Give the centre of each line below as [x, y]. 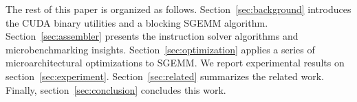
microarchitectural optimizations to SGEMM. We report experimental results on [175, 63]
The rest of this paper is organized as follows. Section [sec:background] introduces [178, 9]
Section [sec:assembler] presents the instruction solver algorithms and [152, 36]
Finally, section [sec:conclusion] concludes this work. [116, 89]
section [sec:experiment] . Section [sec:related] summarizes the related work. [165, 76]
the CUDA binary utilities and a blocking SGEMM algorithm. [137, 22]
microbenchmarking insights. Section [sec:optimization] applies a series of [160, 49]
